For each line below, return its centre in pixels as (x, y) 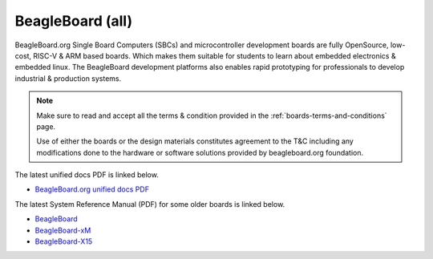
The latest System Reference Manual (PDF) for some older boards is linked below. (150, 204)
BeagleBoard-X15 (64, 241)
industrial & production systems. (68, 78)
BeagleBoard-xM (63, 230)
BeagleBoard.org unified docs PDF (92, 189)
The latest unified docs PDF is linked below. (87, 175)
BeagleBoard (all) (73, 21)
